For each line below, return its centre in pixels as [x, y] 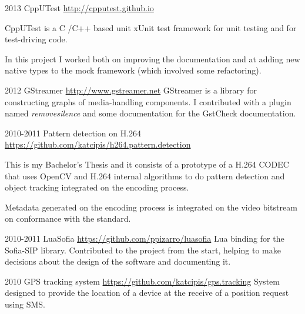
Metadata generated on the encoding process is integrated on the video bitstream [151, 207]
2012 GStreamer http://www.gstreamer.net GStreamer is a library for [131, 90]
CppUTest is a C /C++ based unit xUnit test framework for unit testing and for [151, 27]
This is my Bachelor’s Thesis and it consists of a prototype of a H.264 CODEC [147, 164]
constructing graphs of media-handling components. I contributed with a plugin [148, 101]
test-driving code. [36, 39]
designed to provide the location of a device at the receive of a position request [147, 293]
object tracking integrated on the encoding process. [97, 187]
